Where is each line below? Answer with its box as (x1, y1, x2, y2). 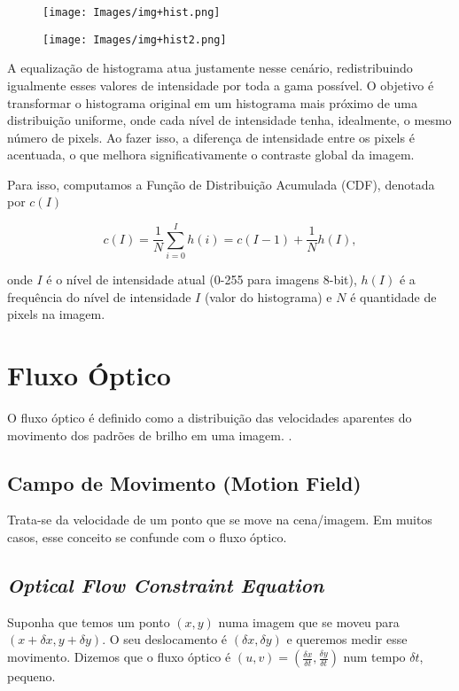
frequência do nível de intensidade (7, 287, 191, 306)
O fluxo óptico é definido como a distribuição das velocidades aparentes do (7, 408, 412, 427)
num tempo (343, 648, 406, 666)
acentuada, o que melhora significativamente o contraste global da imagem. (7, 145, 415, 164)
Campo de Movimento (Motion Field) (7, 469, 362, 496)
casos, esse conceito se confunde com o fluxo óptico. (7, 528, 287, 547)
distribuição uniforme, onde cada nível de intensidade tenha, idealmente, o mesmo (7, 111, 452, 129)
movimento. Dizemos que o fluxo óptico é (7, 648, 231, 666)
